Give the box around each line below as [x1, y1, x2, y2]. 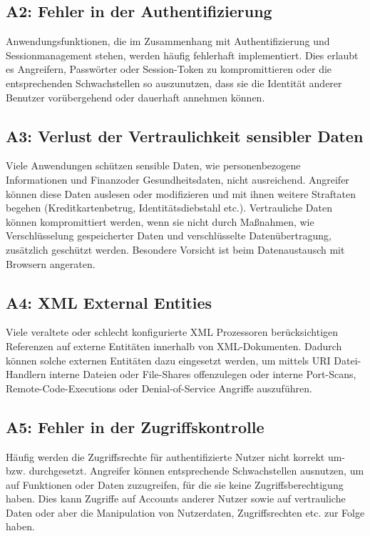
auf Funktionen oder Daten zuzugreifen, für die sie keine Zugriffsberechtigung [6, 477, 344, 492]
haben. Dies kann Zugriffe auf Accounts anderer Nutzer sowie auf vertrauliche [6, 491, 346, 506]
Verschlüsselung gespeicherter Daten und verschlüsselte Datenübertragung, [6, 228, 332, 243]
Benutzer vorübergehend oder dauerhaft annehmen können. [6, 89, 265, 104]
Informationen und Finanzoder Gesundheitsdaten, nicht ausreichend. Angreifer [6, 172, 349, 187]
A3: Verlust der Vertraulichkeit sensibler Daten [6, 124, 364, 147]
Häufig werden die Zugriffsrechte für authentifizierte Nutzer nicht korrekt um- [6, 449, 345, 464]
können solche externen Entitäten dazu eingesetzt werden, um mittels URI [6, 352, 331, 367]
